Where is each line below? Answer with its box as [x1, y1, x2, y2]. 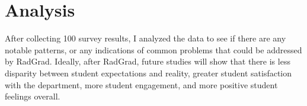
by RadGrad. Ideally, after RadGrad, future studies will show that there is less [5, 55, 290, 68]
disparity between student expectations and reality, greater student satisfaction [5, 66, 292, 79]
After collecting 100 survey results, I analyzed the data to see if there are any [5, 32, 286, 44]
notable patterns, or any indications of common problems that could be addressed [5, 43, 302, 56]
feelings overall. [5, 90, 60, 102]
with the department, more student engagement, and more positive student [5, 78, 278, 91]
